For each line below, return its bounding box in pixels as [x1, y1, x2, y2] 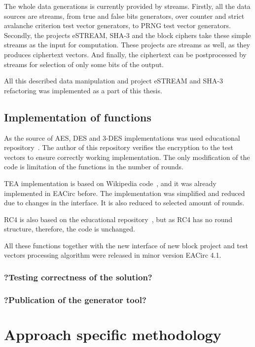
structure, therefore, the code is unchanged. [4, 224, 135, 234]
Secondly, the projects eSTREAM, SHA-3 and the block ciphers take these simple [4, 30, 251, 40]
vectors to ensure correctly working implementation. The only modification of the [4, 152, 250, 162]
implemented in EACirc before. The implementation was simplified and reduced [4, 188, 245, 198]
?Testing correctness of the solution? [4, 271, 152, 283]
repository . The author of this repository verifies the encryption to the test [4, 142, 234, 153]
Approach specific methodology [4, 324, 221, 344]
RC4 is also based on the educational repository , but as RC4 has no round [4, 214, 232, 224]
